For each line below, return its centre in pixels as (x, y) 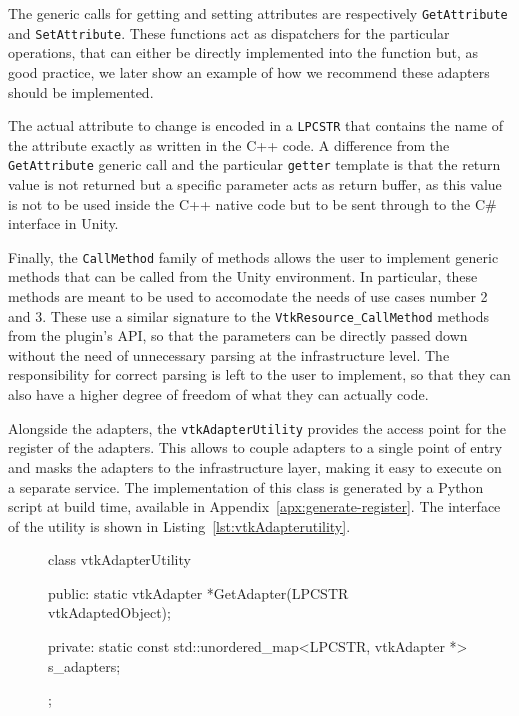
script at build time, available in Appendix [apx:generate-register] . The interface (254, 506)
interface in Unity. (63, 223)
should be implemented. (81, 91)
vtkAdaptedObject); (109, 612)
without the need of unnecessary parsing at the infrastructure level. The (229, 354)
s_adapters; (84, 665)
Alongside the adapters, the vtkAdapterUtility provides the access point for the (257, 427)
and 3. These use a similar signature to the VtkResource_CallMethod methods (249, 315)
